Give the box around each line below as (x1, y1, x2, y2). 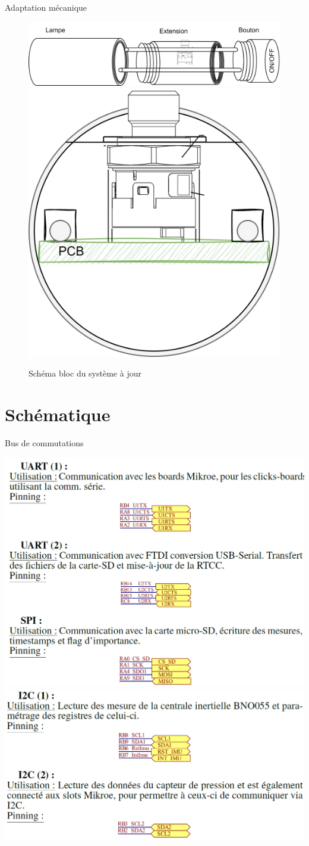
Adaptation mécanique (5, 1, 87, 13)
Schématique (5, 402, 111, 427)
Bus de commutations (5, 437, 84, 449)
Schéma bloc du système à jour (29, 367, 141, 380)
